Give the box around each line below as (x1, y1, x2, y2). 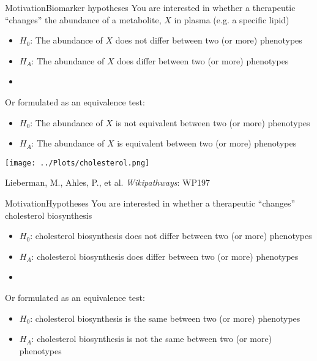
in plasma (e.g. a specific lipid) (174, 13, 289, 26)
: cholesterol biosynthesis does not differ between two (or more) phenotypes (30, 229, 312, 242)
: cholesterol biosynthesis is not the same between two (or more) (31, 332, 272, 345)
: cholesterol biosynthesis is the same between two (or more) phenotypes (30, 311, 300, 324)
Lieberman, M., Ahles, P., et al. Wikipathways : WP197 (5, 176, 210, 189)
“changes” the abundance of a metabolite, (5, 13, 162, 26)
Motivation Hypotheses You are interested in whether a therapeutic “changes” (5, 197, 296, 209)
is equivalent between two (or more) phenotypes (117, 137, 297, 150)
